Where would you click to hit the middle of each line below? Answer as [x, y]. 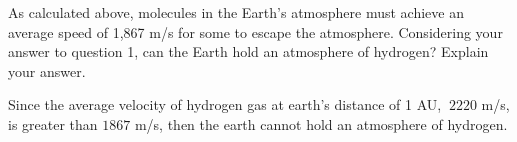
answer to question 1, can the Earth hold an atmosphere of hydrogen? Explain [248, 51]
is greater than [53, 123]
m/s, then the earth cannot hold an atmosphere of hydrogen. [321, 123]
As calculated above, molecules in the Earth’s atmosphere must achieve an [236, 12]
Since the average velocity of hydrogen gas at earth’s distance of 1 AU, [225, 104]
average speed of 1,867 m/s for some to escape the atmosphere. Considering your [255, 31]
